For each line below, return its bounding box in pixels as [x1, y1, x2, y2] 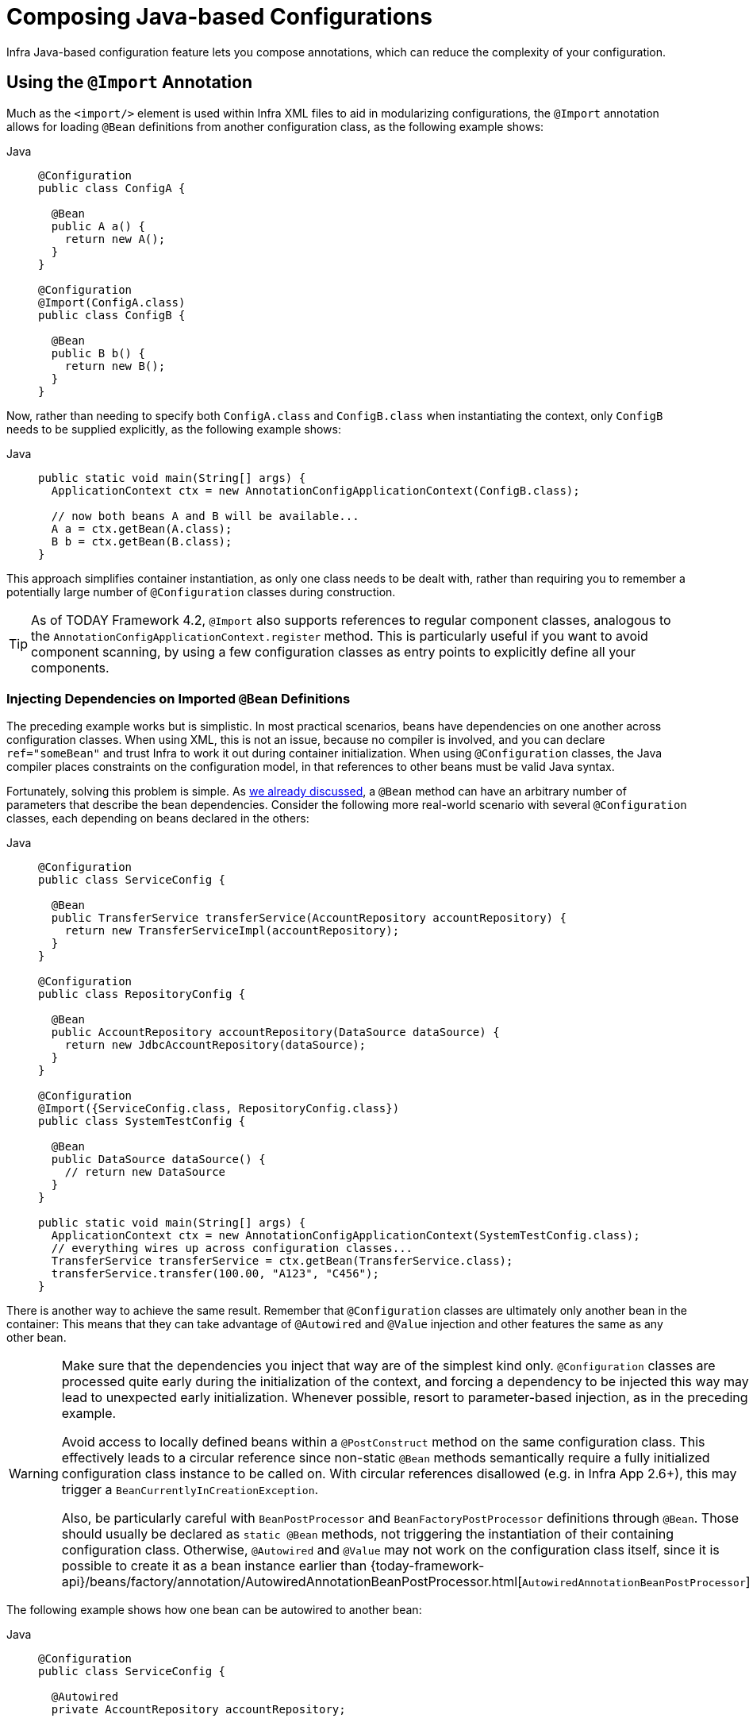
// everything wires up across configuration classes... [51, 1242, 413, 1255]
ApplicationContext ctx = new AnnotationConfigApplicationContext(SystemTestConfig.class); [51, 1229, 640, 1242]
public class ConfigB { [38, 308, 186, 322]
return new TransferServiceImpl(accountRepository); [64, 924, 400, 938]
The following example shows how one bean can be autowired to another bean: [6, 1603, 422, 1617]
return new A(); [64, 232, 166, 245]
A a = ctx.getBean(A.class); [51, 522, 232, 535]
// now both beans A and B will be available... [51, 509, 359, 522]
